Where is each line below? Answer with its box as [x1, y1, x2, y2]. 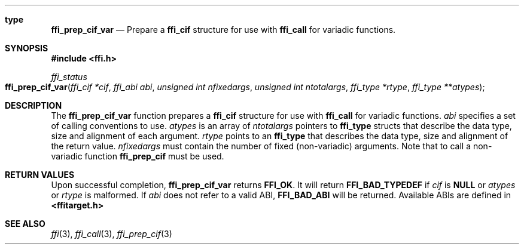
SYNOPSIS [5, 43, 48, 53]
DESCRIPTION [5, 100, 62, 110]
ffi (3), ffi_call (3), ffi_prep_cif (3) [51, 229, 172, 239]
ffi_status [51, 72, 87, 82]
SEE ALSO [5, 219, 45, 229]
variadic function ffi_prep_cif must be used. [51, 151, 224, 161]
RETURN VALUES [5, 170, 75, 180]
